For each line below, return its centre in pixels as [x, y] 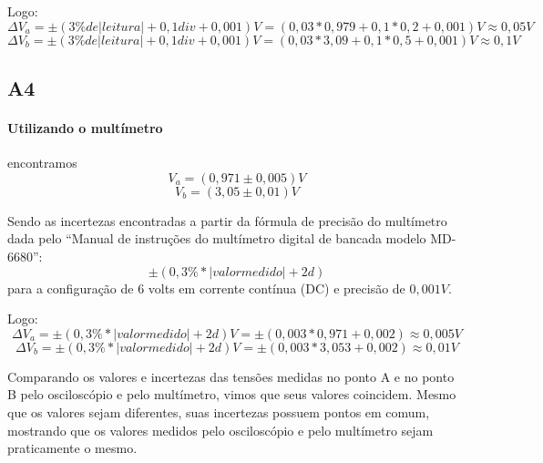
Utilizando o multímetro [85, 127]
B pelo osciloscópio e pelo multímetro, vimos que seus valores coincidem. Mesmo [232, 394]
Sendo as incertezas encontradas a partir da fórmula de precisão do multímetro [227, 220]
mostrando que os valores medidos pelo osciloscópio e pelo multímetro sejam [220, 430]
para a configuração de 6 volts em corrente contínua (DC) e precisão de [206, 288]
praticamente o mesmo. [72, 448]
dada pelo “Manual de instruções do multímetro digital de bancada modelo [217, 238]
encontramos [42, 163]
